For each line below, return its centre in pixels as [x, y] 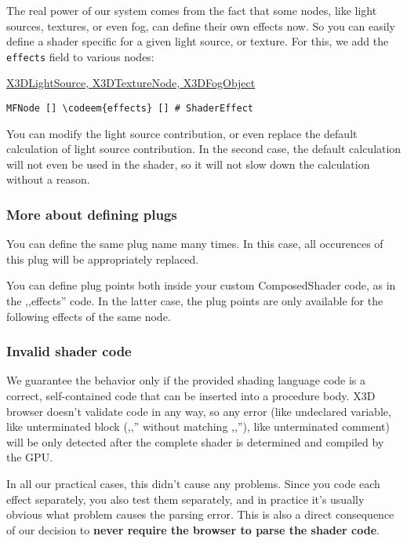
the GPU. [30, 457]
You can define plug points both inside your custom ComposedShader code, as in [201, 285]
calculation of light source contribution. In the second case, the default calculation [204, 149]
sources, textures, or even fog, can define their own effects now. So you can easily [201, 26]
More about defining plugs [92, 214]
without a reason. [48, 179]
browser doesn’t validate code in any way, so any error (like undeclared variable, [199, 411]
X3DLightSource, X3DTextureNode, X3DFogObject [131, 83]
